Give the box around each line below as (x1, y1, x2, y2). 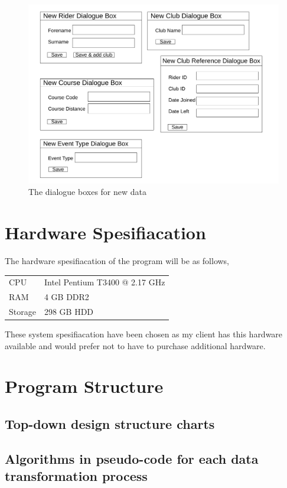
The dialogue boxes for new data (28, 186, 147, 198)
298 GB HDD (44, 305, 94, 318)
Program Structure (5, 374, 164, 398)
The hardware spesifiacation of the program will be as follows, (5, 254, 230, 266)
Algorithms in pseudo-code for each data (5, 449, 259, 467)
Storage (9, 305, 36, 318)
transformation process (5, 467, 148, 485)
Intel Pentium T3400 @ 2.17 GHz (44, 276, 165, 288)
